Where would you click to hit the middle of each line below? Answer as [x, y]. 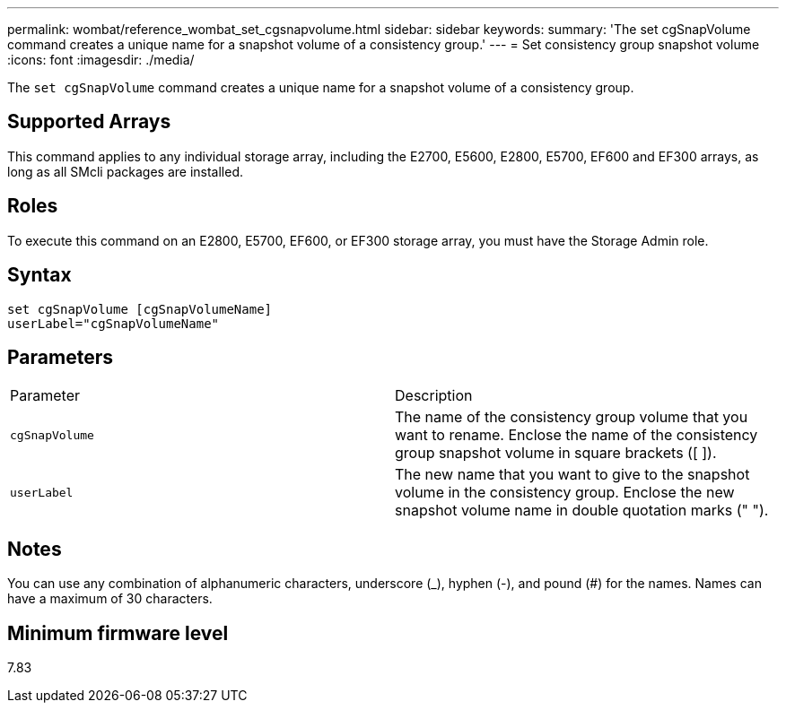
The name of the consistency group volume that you [572, 417]
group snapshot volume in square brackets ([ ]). [556, 453]
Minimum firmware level [118, 633]
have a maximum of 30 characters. [110, 599]
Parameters [60, 357]
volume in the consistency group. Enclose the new [565, 493]
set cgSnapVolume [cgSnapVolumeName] [140, 309]
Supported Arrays [89, 122]
